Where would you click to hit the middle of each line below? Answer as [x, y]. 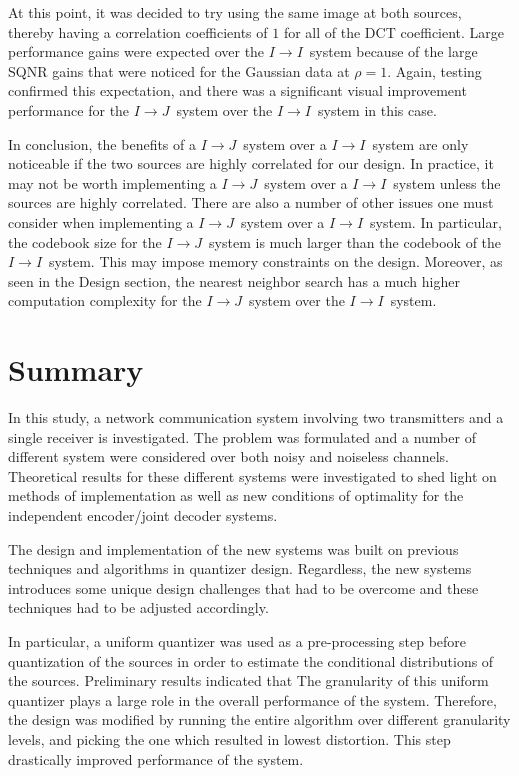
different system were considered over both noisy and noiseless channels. [228, 456]
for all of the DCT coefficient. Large [394, 31]
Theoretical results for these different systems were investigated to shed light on [252, 475]
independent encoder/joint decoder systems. [143, 515]
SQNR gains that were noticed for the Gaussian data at [179, 70]
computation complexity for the [105, 300]
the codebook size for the [85, 241]
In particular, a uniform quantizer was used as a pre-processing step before [237, 640]
